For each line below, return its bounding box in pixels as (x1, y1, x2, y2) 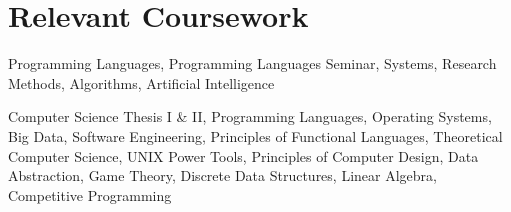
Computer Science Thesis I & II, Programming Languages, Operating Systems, (8, 106, 492, 127)
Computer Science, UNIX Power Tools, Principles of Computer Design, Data (8, 145, 479, 166)
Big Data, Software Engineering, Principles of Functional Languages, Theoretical (8, 125, 503, 146)
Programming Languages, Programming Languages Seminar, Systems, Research (8, 53, 497, 74)
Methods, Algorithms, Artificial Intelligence (8, 72, 275, 93)
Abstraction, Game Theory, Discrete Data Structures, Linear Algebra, (8, 165, 437, 186)
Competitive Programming (8, 184, 172, 205)
